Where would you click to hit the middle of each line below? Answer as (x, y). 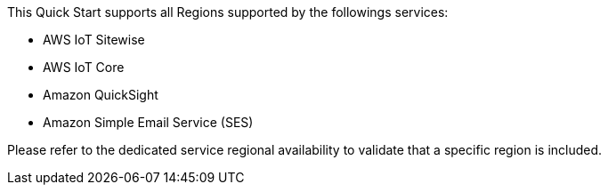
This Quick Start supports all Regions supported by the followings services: (228, 12)
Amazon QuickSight (101, 95)
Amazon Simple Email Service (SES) (148, 122)
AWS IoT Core (84, 67)
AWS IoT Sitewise (94, 40)
